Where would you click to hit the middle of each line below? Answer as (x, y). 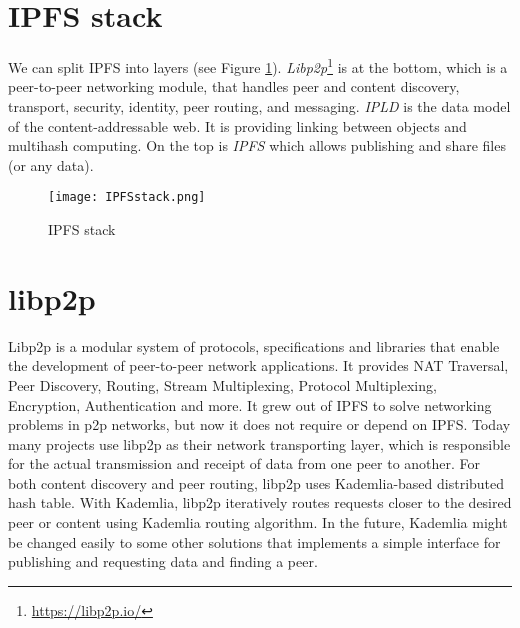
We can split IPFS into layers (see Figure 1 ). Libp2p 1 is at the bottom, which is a (258, 65)
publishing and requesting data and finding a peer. (163, 561)
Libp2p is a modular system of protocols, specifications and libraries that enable (254, 345)
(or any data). (51, 164)
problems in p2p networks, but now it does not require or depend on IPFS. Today (259, 424)
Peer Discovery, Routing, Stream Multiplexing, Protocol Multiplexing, (222, 384)
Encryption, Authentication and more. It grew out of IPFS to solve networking (250, 404)
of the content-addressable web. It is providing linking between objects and (237, 125)
